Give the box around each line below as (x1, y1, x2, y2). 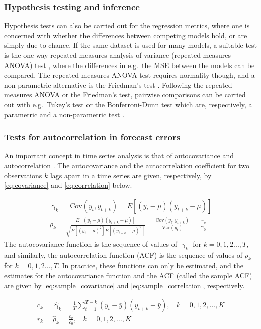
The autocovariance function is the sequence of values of (4, 238, 178, 249)
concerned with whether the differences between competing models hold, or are (4, 30, 247, 40)
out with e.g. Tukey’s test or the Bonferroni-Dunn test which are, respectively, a (4, 99, 252, 109)
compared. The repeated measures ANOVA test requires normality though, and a (4, 70, 255, 80)
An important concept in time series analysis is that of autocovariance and (4, 150, 234, 161)
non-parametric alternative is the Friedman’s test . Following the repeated (4, 79, 232, 90)
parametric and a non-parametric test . (4, 109, 125, 119)
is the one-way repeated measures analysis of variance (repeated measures (4, 50, 231, 60)
